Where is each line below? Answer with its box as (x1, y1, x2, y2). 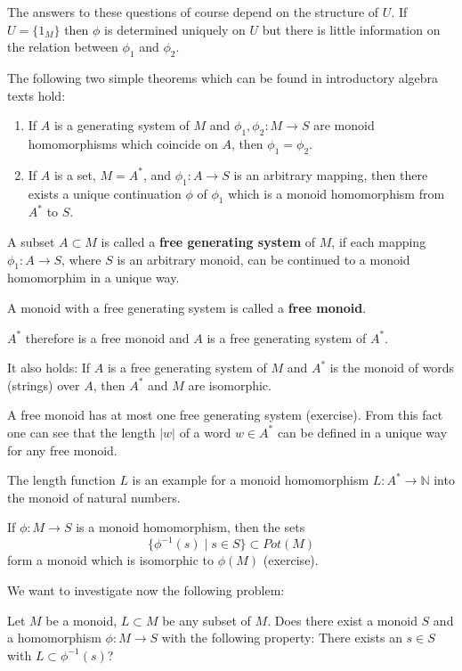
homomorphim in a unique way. (7, 268, 180, 287)
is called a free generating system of (101, 232, 316, 250)
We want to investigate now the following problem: (7, 580, 285, 599)
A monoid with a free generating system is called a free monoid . (7, 298, 367, 316)
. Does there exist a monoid (267, 610, 417, 629)
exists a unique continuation (28, 184, 182, 202)
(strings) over (7, 375, 80, 394)
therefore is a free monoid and (25, 328, 190, 347)
